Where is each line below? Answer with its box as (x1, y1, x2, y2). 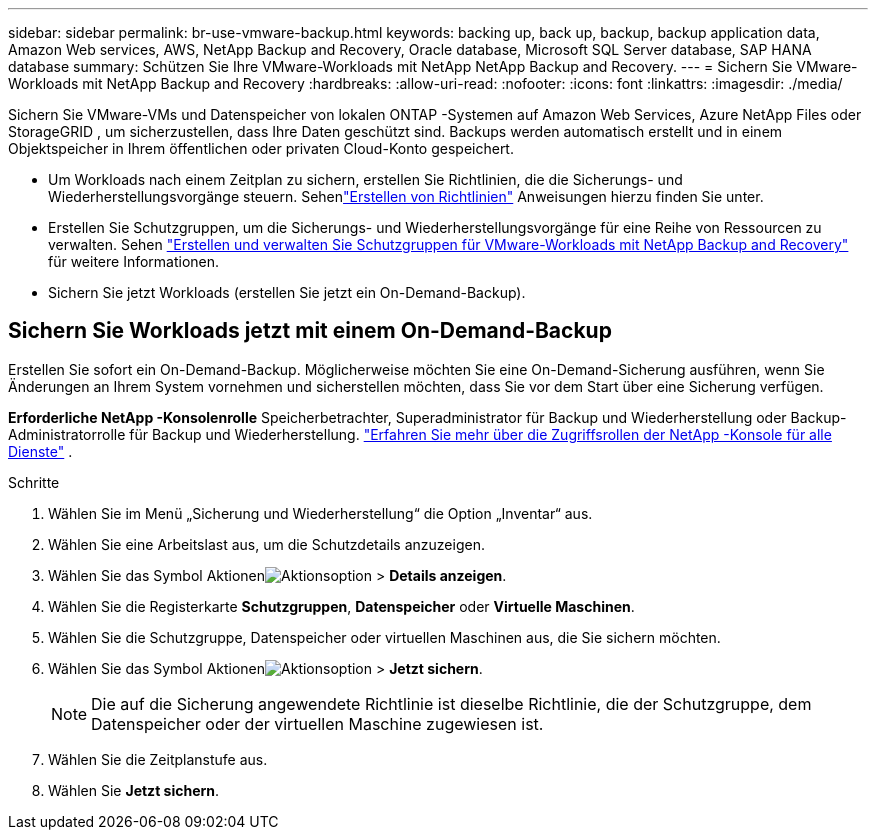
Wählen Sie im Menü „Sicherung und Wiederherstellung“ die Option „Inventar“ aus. (48, 504, 593, 522)
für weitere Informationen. (48, 253, 220, 270)
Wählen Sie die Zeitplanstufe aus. (48, 750, 268, 768)
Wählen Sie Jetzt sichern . (48, 781, 220, 799)
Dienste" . (8, 442, 73, 460)
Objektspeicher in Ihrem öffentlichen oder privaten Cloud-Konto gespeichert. (8, 140, 514, 157)
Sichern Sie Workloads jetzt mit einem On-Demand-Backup (8, 318, 612, 344)
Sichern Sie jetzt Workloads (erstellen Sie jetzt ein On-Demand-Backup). (48, 284, 526, 301)
